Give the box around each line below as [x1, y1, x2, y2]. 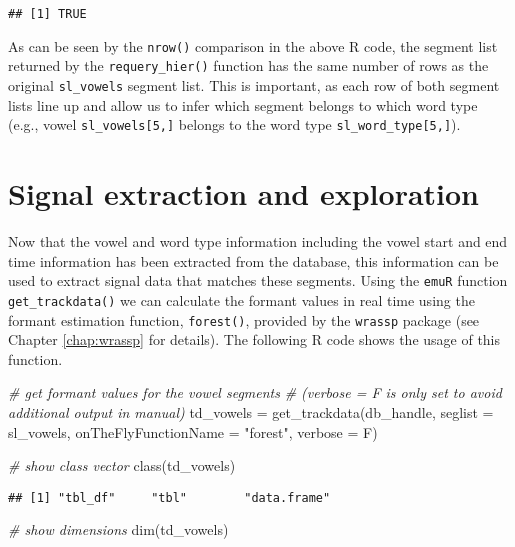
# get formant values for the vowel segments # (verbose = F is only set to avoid [8, 382, 502, 403]
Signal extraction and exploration [8, 173, 479, 214]
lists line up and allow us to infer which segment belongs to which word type [8, 94, 478, 115]
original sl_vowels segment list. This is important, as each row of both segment [8, 74, 500, 95]
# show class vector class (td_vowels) [8, 455, 236, 476]
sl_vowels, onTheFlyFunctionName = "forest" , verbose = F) [8, 421, 378, 442]
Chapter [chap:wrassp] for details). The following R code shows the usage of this [8, 329, 501, 350]
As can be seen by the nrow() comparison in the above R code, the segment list [8, 35, 498, 56]
